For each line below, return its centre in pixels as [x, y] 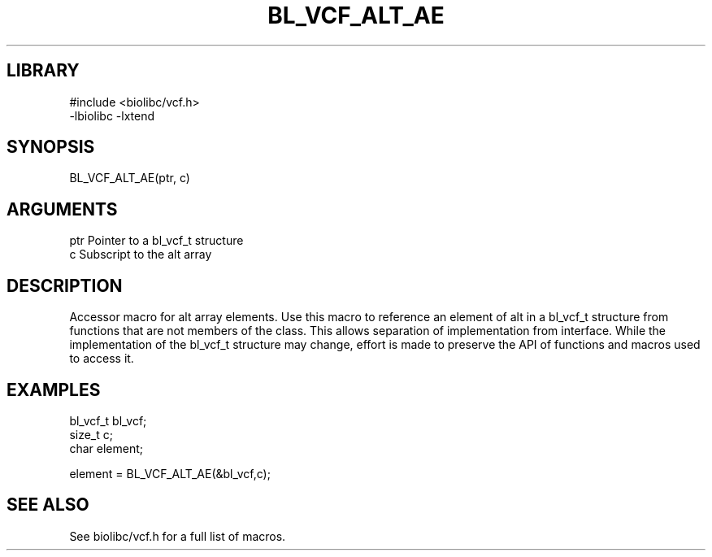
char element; [106, 448]
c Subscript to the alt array [141, 255]
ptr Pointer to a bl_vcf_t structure [156, 241]
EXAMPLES [54, 389]
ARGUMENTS [62, 209]
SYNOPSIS [51, 147]
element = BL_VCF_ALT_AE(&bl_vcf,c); [170, 473]
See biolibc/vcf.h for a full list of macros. [178, 536]
